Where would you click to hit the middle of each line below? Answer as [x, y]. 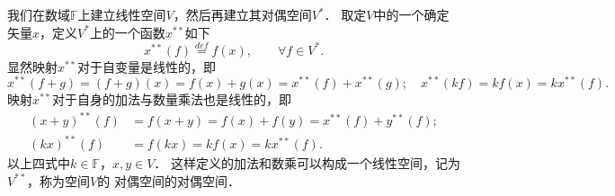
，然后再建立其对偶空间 [242, 14]
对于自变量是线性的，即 [146, 66]
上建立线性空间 [122, 14]
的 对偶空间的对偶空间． [169, 180]
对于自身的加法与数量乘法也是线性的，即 [171, 99]
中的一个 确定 [411, 14]
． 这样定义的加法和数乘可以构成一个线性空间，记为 [307, 163]
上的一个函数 [127, 32]
